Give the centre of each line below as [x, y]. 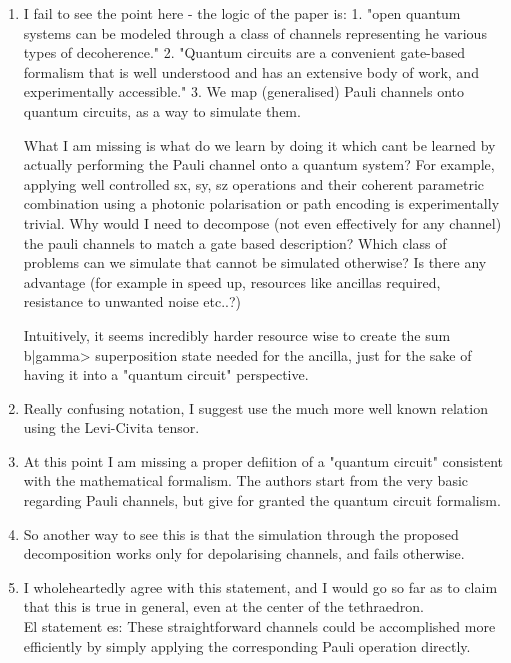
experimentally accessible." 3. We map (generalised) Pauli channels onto [243, 91]
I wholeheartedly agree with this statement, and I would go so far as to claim [260, 586]
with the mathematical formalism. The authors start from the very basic [246, 480]
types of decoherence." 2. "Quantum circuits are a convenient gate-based [244, 52]
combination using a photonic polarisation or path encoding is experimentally [261, 203]
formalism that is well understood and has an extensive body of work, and [251, 71]
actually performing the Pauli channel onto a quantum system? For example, [259, 164]
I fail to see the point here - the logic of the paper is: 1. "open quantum [242, 13]
